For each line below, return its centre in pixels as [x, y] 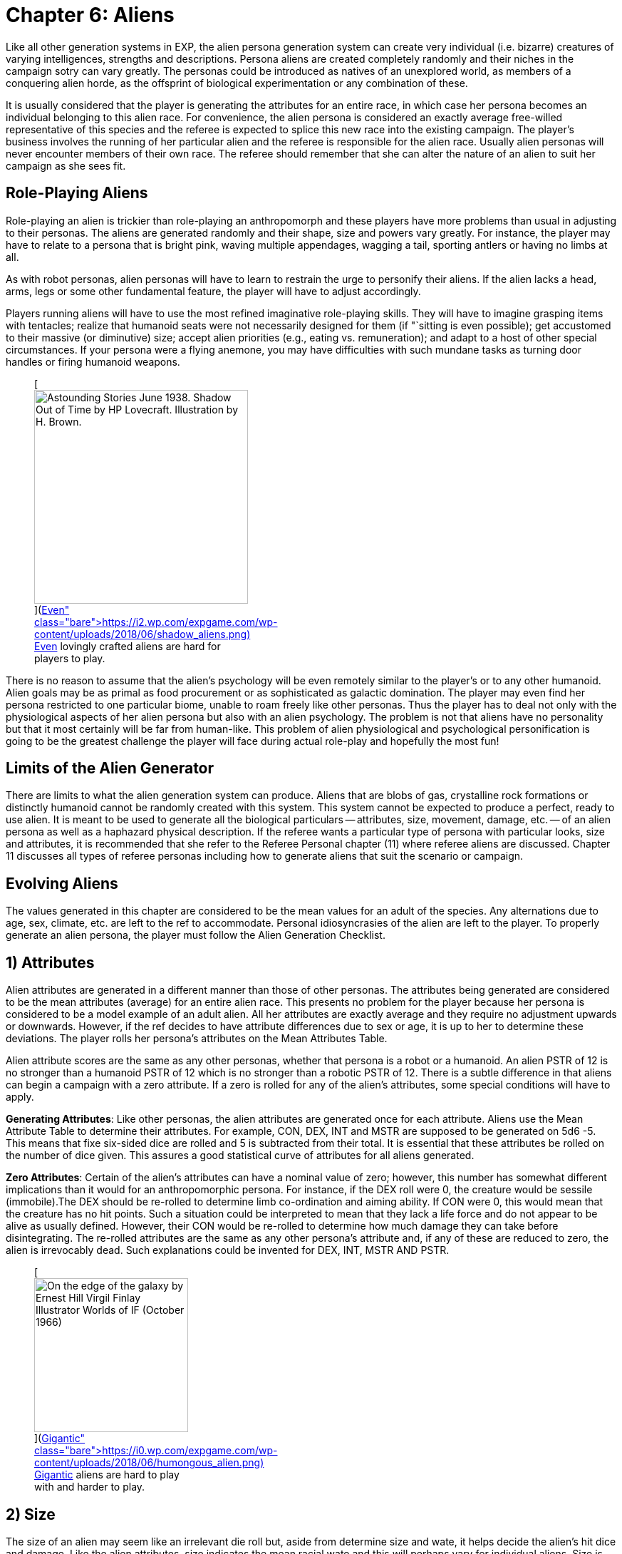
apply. [20, 1097]
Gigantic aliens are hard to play [107, 1475]
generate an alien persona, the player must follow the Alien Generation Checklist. [196, 935]
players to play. [70, 658]
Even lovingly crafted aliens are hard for [128, 646]
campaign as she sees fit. [66, 165]
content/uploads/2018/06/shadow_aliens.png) [142, 634]
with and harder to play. [90, 1487]
